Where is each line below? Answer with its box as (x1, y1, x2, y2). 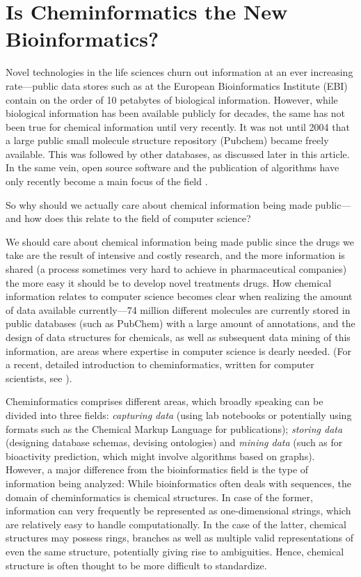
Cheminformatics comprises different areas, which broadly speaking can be (6, 394, 323, 409)
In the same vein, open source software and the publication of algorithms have (6, 160, 339, 175)
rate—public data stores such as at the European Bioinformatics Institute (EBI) (6, 78, 348, 93)
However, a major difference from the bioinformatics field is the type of (6, 462, 309, 477)
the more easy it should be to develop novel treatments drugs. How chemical (6, 275, 332, 290)
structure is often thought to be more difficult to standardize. (6, 558, 267, 572)
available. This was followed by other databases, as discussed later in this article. (6, 146, 350, 161)
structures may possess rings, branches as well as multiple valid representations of (6, 530, 354, 545)
